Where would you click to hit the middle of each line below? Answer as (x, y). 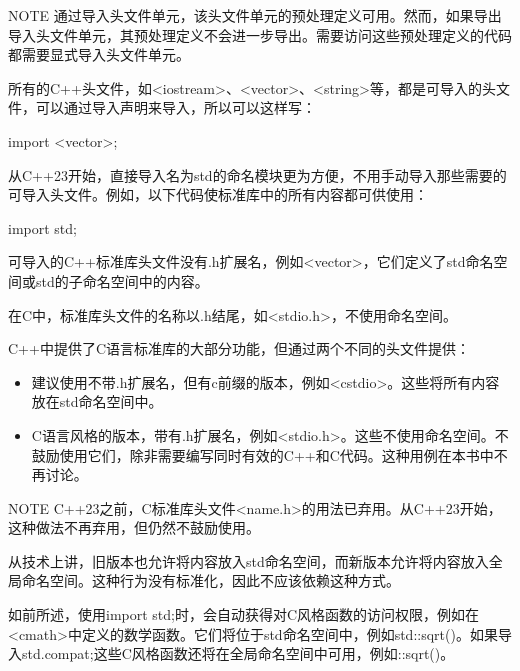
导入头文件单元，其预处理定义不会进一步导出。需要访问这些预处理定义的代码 (260, 34)
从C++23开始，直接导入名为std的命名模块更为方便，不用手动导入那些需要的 (257, 174)
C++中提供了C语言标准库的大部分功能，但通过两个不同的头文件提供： (239, 348)
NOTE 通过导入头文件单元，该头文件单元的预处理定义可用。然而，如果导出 (255, 15)
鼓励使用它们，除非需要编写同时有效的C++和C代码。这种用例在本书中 (262, 454)
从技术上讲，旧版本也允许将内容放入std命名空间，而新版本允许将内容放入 (248, 560)
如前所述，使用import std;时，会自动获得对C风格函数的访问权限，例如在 (244, 614)
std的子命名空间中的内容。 (122, 280)
